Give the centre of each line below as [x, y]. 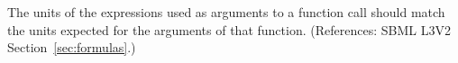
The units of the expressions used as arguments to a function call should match [226, 12]
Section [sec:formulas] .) [72, 47]
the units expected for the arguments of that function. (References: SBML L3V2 [229, 29]
